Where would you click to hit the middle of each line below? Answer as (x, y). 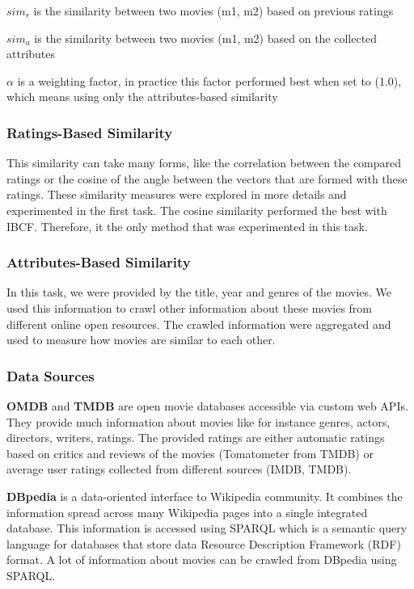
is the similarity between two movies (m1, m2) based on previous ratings (213, 11)
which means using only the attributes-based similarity (142, 97)
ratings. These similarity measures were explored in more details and (177, 194)
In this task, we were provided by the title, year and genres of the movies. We (199, 292)
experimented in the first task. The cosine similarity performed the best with (197, 210)
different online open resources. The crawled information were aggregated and (199, 324)
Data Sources (51, 375)
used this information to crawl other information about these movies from (190, 307)
